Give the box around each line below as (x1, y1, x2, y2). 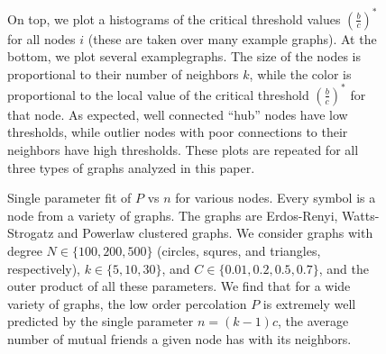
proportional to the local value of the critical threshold (7, 85, 309, 104)
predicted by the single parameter (7, 312, 194, 331)
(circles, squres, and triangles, (157, 241, 321, 259)
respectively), (7, 259, 81, 277)
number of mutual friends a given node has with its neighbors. (7, 329, 352, 348)
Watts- (342, 205, 380, 224)
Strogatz (7, 223, 54, 242)
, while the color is (249, 64, 352, 83)
